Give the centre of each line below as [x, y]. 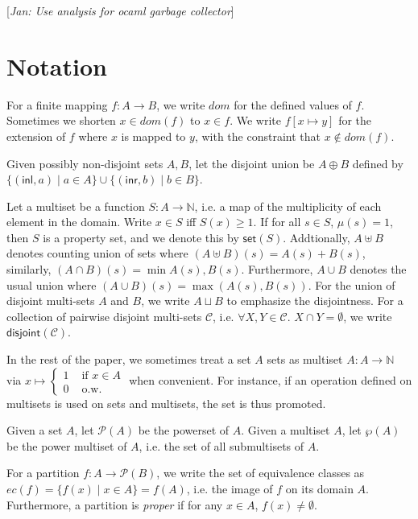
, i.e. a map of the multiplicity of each [288, 206]
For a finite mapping [57, 104]
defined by [378, 163]
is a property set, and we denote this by [141, 237]
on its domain [319, 488]
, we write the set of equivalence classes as [261, 473]
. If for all [277, 222]
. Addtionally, [317, 237]
